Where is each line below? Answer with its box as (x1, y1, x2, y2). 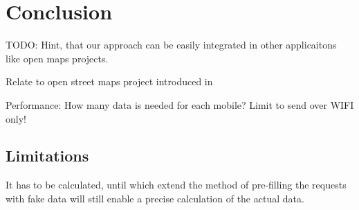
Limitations (6, 145, 89, 166)
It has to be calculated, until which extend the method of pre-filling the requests (6, 177, 347, 192)
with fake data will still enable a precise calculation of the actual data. (6, 191, 304, 205)
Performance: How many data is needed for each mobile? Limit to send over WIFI (6, 97, 354, 112)
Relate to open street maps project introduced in (6, 74, 213, 89)
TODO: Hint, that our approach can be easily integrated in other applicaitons (6, 37, 337, 52)
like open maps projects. (6, 51, 109, 65)
